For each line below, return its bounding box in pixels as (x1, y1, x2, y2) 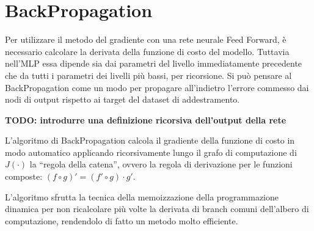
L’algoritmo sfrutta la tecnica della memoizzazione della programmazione (5, 190, 279, 203)
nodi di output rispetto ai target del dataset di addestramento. (5, 93, 240, 106)
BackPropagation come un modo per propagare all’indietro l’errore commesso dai (5, 81, 309, 94)
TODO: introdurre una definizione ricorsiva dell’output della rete (5, 113, 287, 126)
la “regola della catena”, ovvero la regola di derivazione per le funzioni (29, 158, 293, 170)
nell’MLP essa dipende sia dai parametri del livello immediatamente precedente (5, 57, 302, 70)
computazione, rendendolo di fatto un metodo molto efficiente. (5, 214, 238, 227)
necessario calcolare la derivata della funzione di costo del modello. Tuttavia (5, 45, 290, 57)
